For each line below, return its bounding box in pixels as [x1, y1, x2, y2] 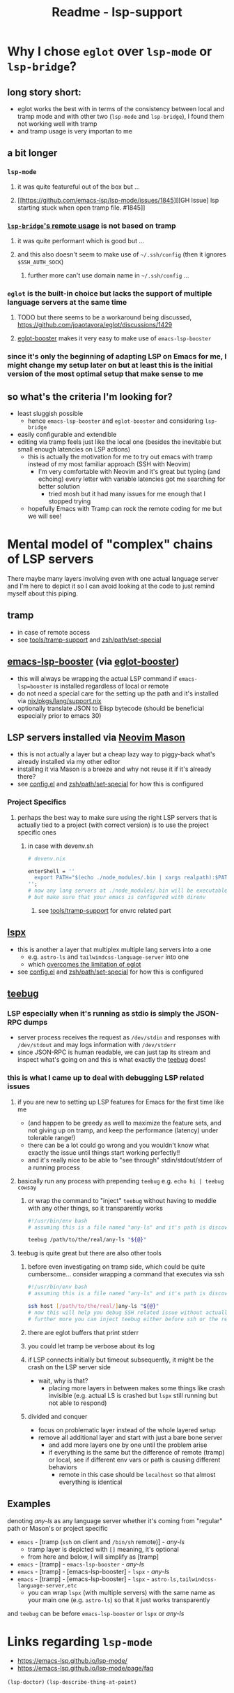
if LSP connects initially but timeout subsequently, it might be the [27, 1355, 214, 1364]
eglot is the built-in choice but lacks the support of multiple [7, 288, 212, 298]
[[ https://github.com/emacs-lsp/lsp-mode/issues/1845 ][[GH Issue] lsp [17, 196, 219, 204]
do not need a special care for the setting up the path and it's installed [17, 689, 219, 698]
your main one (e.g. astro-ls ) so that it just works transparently [27, 1595, 210, 1604]
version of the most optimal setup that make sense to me [7, 369, 203, 379]
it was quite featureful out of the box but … [17, 182, 141, 191]
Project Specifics [7, 798, 67, 807]
